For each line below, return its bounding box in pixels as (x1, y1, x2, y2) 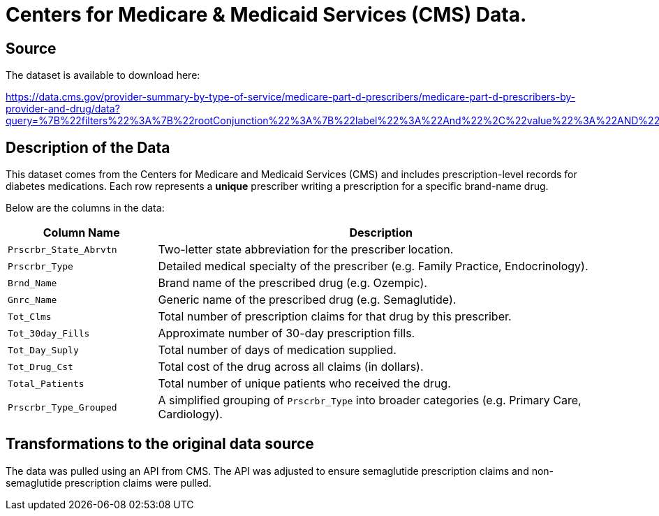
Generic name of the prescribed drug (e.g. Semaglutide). (158, 293, 457, 307)
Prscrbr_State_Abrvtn (8, 244, 117, 255)
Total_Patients (8, 378, 84, 389)
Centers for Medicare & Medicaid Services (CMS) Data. (6, 3, 527, 27)
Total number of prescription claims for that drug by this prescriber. (158, 309, 512, 324)
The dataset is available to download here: (6, 69, 200, 82)
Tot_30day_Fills (8, 327, 90, 339)
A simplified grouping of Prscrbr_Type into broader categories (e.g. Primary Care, (158, 393, 582, 408)
